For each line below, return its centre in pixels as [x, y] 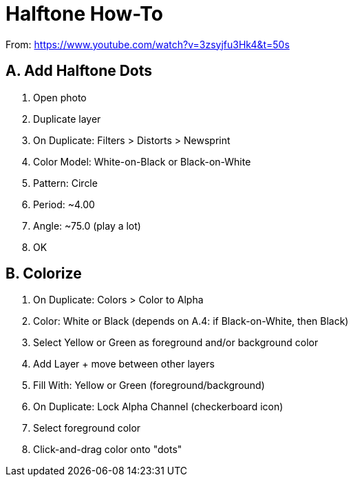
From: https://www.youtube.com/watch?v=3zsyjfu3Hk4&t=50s [148, 44]
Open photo [60, 97]
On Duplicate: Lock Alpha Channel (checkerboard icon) [158, 407]
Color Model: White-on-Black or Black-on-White [142, 161]
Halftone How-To [84, 14]
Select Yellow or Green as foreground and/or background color [176, 343]
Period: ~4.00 [64, 204]
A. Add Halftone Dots [79, 71]
